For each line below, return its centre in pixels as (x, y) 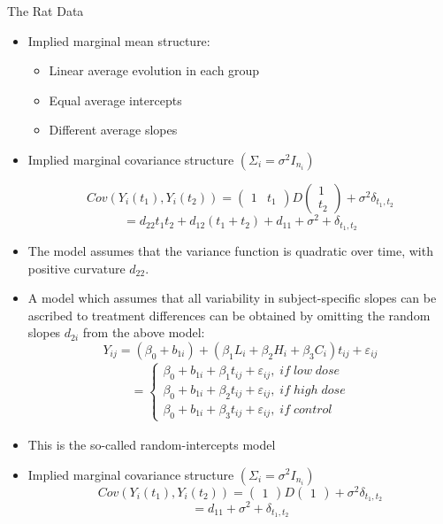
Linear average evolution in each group (154, 70)
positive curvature (76, 268)
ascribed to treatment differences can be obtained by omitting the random (229, 315)
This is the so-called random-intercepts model (152, 444)
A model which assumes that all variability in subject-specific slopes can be (232, 298)
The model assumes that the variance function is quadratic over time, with (230, 250)
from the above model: (144, 332)
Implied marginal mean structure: (119, 40)
